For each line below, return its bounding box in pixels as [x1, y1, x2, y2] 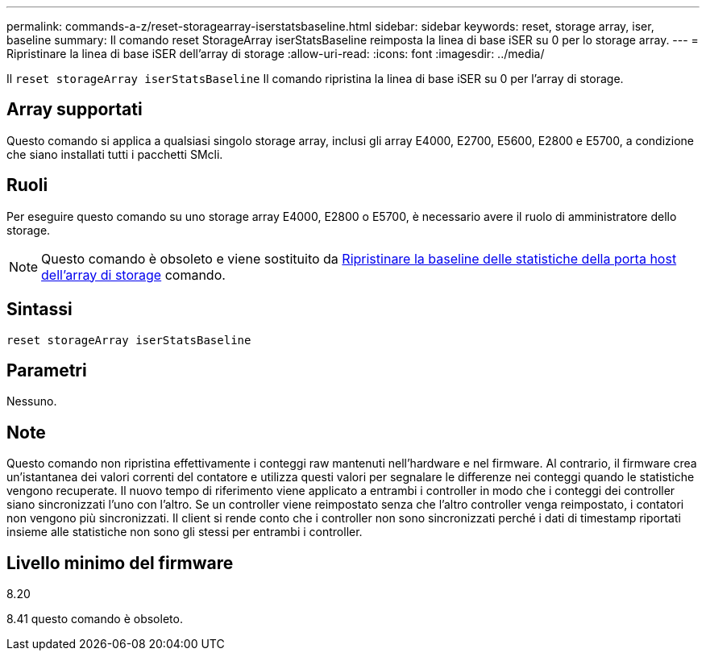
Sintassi [6, 299, 73, 320]
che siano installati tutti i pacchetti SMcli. [6, 147, 223, 161]
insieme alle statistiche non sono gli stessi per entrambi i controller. [6, 525, 363, 539]
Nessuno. [6, 394, 57, 409]
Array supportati [6, 99, 143, 120]
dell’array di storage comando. [41, 266, 226, 283]
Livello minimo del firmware [6, 552, 234, 573]
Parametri [6, 360, 87, 380]
